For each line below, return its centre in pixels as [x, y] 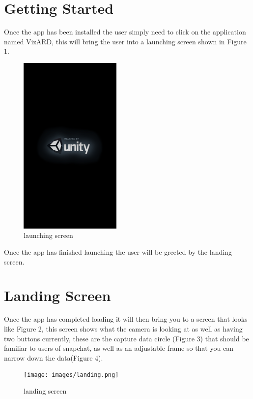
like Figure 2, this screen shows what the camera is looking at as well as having [123, 328]
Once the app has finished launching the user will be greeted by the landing [118, 252]
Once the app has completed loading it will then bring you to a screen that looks [126, 319]
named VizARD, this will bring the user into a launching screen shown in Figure [125, 41]
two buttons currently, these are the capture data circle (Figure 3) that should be [126, 338]
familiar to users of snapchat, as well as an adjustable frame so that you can [119, 348]
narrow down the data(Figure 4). [54, 357]
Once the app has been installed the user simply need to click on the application [125, 32]
